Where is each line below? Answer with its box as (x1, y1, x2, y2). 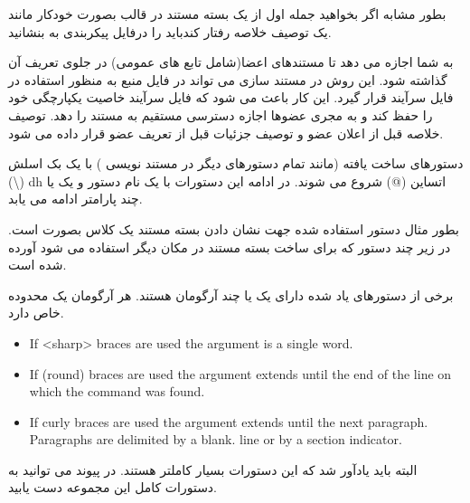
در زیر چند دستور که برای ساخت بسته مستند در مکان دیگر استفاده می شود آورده (8, 237, 451, 256)
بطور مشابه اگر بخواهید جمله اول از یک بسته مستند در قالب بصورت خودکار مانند (8, 5, 446, 23)
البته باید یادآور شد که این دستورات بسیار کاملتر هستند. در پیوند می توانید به (8, 460, 418, 479)
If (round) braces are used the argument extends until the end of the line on (29, 364, 452, 383)
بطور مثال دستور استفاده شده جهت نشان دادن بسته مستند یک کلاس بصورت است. (8, 219, 459, 238)
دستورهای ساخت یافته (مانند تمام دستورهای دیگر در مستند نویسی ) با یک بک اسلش (8, 154, 464, 173)
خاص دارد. (8, 303, 64, 322)
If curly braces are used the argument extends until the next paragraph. (29, 412, 428, 431)
